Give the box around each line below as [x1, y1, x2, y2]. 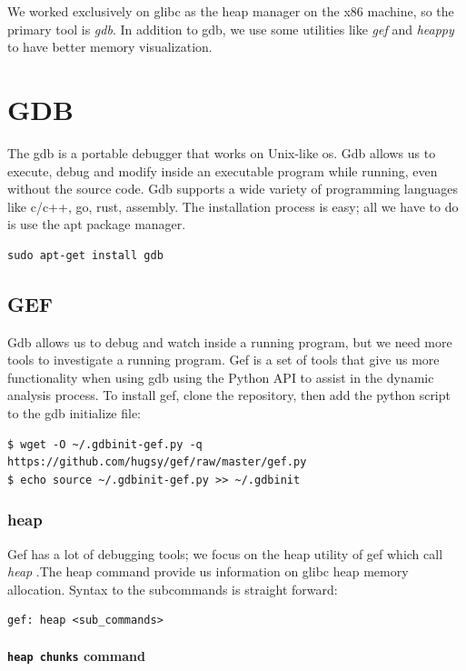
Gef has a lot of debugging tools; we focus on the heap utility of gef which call [7, 544, 443, 563]
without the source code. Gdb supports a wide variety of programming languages [7, 179, 459, 198]
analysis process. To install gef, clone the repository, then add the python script [7, 386, 451, 405]
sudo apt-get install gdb [7, 248, 164, 262]
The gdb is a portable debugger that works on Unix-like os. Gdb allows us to [7, 143, 436, 162]
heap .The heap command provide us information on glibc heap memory [7, 562, 409, 581]
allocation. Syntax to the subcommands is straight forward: [7, 579, 338, 598]
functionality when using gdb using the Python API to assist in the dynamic [7, 367, 434, 386]
